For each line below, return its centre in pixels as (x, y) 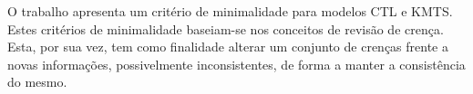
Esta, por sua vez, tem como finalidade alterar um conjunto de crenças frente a (228, 47)
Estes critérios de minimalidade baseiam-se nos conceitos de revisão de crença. (226, 28)
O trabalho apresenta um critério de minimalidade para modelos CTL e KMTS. (230, 11)
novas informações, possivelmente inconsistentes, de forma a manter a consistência (236, 64)
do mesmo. (37, 82)
